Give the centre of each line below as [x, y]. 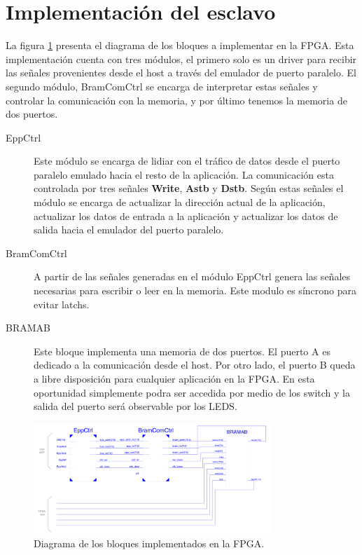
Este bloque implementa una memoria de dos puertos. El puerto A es [182, 351]
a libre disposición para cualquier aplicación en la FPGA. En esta [174, 378]
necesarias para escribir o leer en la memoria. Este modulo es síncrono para [195, 290]
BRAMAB [28, 328]
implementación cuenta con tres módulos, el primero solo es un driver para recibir [181, 59]
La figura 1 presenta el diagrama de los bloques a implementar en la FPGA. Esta [180, 45]
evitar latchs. [62, 304]
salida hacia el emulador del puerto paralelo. [129, 229]
